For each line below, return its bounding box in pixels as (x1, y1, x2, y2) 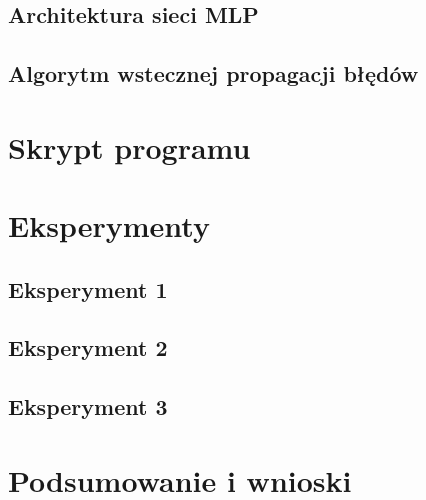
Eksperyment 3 (8, 391, 168, 422)
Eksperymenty (8, 205, 210, 246)
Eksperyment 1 (8, 273, 168, 304)
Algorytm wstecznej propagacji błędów (8, 58, 419, 89)
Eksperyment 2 (8, 332, 168, 363)
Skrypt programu (8, 126, 251, 167)
